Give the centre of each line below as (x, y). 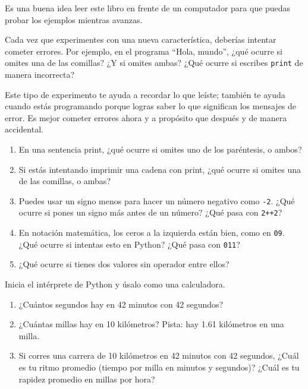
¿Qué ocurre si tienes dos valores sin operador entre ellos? (124, 264)
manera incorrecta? (40, 75)
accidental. (24, 129)
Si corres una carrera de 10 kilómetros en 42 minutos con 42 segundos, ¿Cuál (159, 355)
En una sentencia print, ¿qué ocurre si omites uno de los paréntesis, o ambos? (160, 149)
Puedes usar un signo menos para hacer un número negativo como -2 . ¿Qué (157, 200)
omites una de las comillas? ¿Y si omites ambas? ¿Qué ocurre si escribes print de (154, 63)
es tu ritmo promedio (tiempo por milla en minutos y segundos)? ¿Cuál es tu (159, 367)
